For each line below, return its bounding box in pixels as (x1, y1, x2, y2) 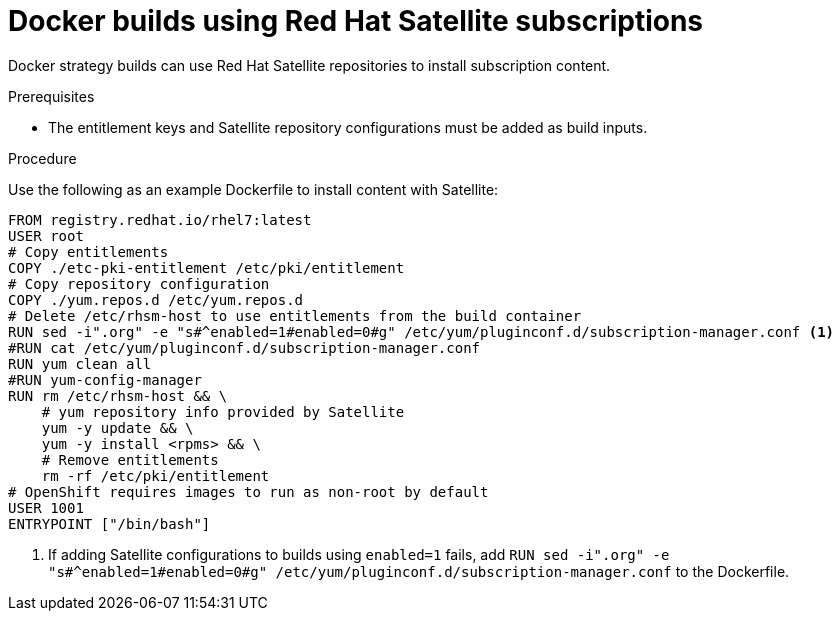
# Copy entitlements (8, 243, 169, 260)
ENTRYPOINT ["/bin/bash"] (8, 515, 211, 532)
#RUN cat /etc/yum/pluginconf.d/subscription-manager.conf (8, 339, 481, 356)
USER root (8, 227, 84, 244)
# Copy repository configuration (8, 275, 270, 292)
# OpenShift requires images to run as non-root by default (8, 483, 489, 500)
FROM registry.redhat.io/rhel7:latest (8, 211, 312, 228)
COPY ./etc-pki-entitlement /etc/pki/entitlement (8, 259, 405, 276)
